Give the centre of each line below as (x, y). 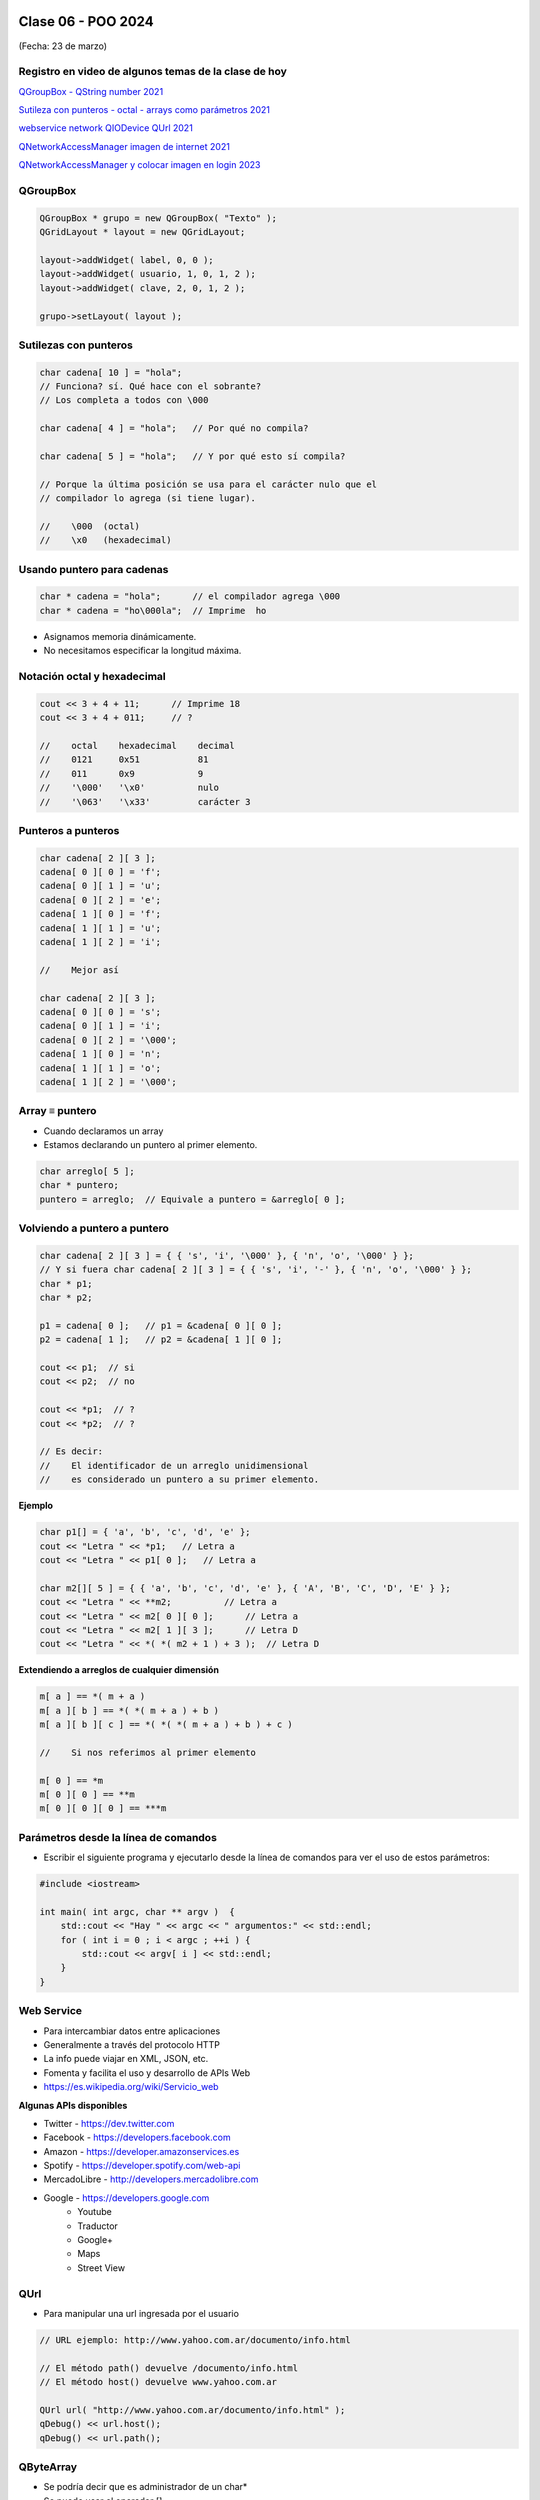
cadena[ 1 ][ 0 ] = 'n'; (100, 1054)
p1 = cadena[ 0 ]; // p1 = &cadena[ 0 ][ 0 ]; (161, 1325)
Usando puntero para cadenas (93, 569)
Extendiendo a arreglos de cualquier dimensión (119, 1670)
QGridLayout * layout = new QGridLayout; (142, 232)
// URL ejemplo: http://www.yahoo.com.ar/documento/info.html (195, 2339)
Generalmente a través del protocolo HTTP (131, 2044)
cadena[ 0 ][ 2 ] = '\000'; (108, 1039)
